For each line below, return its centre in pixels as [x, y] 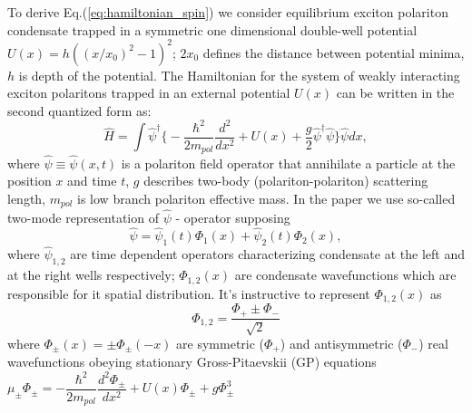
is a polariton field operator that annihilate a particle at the [288, 163]
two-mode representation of [83, 217]
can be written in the [395, 93]
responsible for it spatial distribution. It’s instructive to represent [189, 293]
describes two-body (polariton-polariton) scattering [286, 181]
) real [433, 343]
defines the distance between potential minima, [334, 52]
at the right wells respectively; [91, 275]
